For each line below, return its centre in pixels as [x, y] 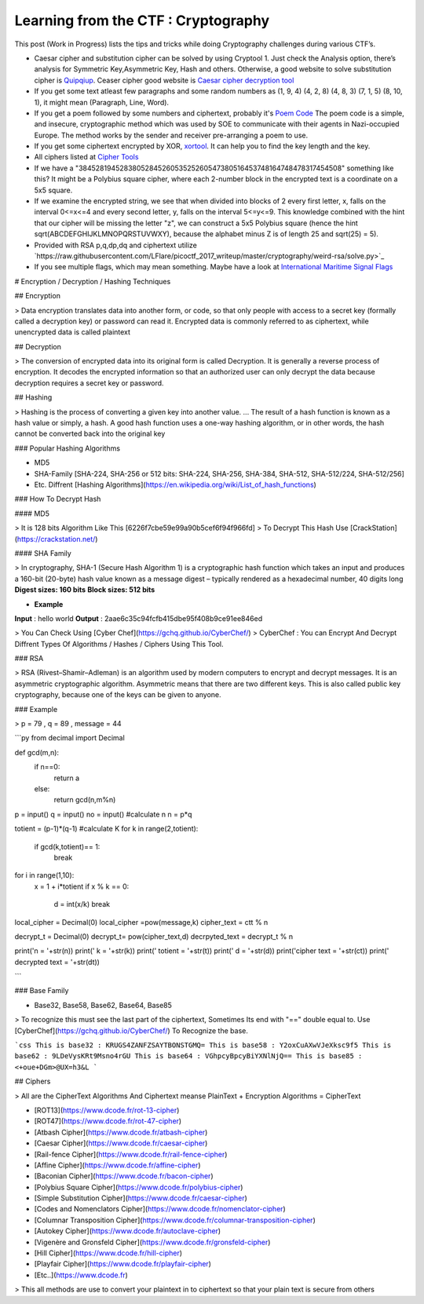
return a [67, 778]
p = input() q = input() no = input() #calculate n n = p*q [103, 814]
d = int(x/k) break [82, 904]
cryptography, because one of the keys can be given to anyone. [118, 695]
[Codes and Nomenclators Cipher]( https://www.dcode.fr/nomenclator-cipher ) [160, 1209]
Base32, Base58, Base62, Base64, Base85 [103, 1005]
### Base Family [42, 991]
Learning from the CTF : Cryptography [142, 20]
